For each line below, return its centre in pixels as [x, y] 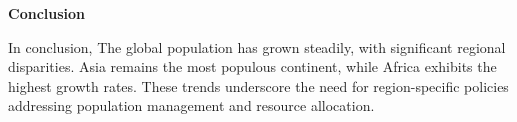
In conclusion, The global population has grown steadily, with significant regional [257, 46]
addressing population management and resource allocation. [191, 105]
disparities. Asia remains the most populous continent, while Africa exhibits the [252, 66]
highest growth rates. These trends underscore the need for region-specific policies [258, 85]
